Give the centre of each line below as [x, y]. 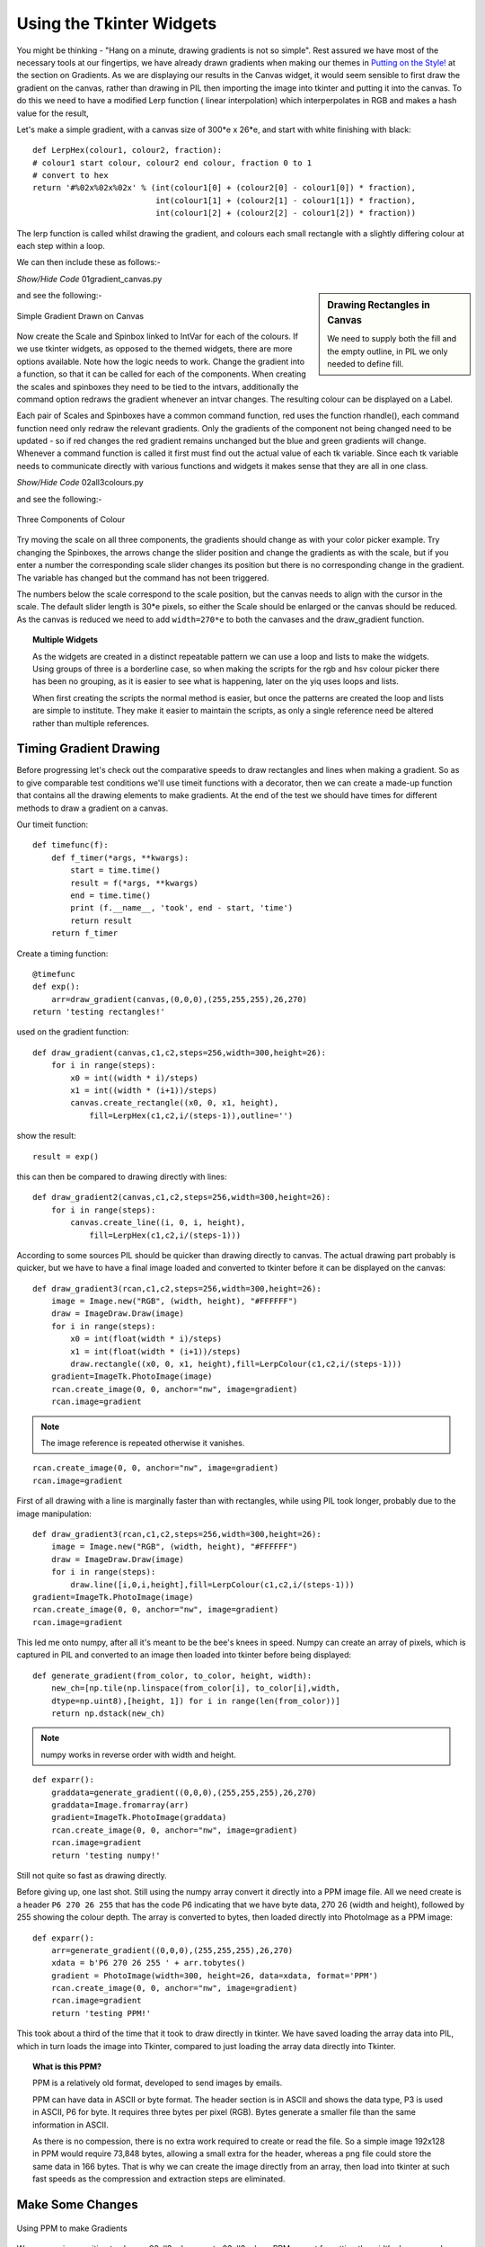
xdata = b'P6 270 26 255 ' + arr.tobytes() [148, 1963]
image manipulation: [54, 1514]
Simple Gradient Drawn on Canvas [80, 315]
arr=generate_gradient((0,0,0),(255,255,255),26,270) [172, 1950]
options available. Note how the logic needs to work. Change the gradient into [161, 361]
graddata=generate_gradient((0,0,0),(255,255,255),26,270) [184, 1792]
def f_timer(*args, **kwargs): [120, 857]
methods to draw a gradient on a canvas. [93, 808]
